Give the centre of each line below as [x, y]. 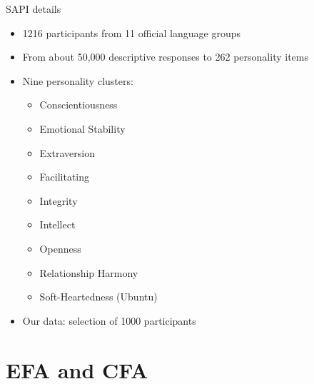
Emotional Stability [82, 128]
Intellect [57, 224]
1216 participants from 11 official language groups [131, 32]
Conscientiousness [78, 105]
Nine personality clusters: [78, 80]
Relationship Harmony [89, 272]
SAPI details [34, 9]
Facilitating [65, 177]
